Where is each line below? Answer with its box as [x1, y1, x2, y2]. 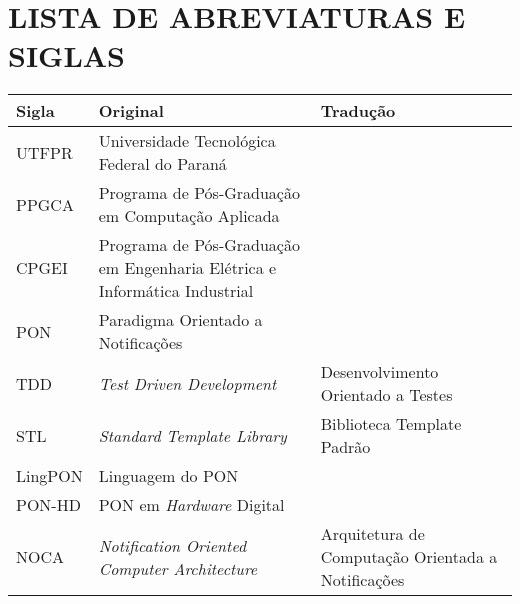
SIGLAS [8, 35, 126, 76]
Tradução [320, 99, 396, 123]
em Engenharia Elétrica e [98, 256, 277, 280]
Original [98, 99, 164, 123]
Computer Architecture [98, 556, 258, 580]
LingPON [16, 464, 83, 488]
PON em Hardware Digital [98, 493, 285, 517]
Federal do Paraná [98, 152, 227, 176]
